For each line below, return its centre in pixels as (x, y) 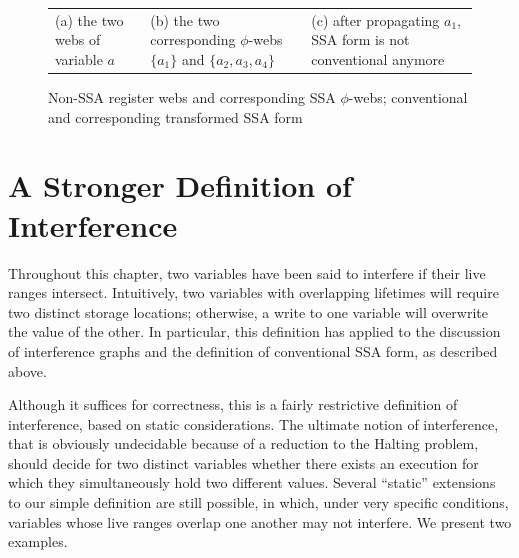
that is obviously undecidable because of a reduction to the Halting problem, (243, 443)
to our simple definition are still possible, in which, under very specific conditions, (258, 502)
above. (27, 370)
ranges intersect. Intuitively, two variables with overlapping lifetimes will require (253, 292)
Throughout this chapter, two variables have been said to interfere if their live (247, 272)
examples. (38, 541)
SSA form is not (360, 39)
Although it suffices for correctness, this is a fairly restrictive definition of (233, 404)
